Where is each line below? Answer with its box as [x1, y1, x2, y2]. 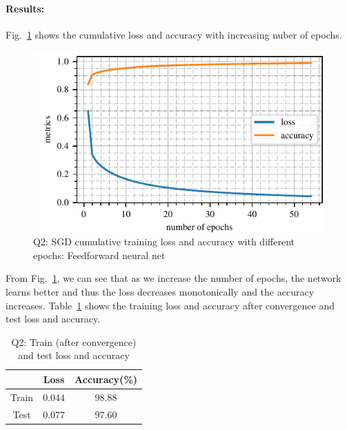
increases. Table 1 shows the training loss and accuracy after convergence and [6, 298, 335, 312]
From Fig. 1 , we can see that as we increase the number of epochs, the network [6, 271, 341, 285]
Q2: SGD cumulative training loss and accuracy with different [33, 234, 295, 249]
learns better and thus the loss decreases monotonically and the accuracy [6, 284, 315, 298]
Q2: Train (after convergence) [11, 334, 137, 349]
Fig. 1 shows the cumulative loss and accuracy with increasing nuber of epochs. [6, 27, 342, 41]
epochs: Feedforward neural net [33, 247, 166, 262]
